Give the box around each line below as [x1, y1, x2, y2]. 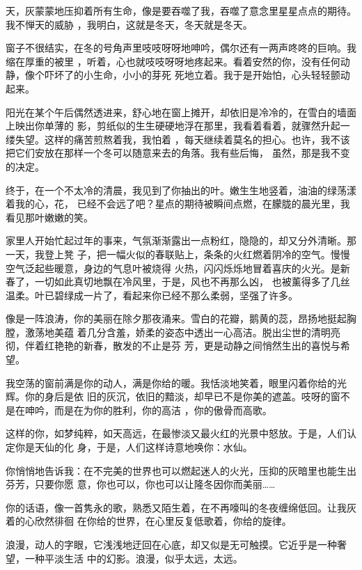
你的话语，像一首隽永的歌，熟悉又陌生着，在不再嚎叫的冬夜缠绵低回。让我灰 [6, 500, 356, 514]
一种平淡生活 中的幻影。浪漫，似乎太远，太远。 [24, 551, 243, 565]
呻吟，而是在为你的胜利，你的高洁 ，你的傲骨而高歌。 [24, 402, 272, 417]
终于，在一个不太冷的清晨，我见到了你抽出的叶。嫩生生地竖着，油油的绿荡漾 [6, 182, 356, 197]
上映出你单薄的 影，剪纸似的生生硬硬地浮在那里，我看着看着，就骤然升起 [6, 118, 340, 133]
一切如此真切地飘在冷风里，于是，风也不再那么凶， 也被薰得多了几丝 [34, 274, 350, 289]
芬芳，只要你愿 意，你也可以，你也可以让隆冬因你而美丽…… [6, 477, 276, 491]
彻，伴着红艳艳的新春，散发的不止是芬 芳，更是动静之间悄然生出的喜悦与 [6, 338, 340, 353]
